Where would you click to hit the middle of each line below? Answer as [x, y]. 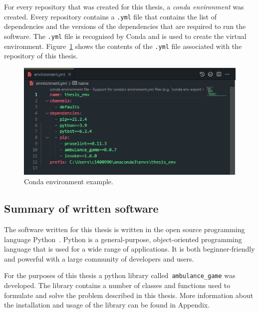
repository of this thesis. [41, 56]
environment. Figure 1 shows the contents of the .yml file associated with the [123, 46]
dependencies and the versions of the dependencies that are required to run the [125, 26]
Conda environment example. [69, 181]
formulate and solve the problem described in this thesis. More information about [129, 295]
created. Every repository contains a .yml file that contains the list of [110, 16]
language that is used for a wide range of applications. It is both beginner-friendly [129, 249]
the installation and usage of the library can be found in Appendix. [107, 305]
